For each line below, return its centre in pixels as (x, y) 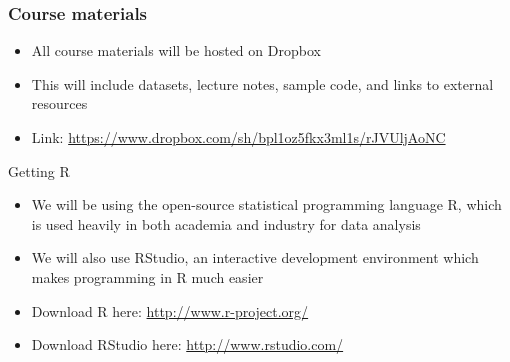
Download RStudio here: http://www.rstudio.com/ (187, 344)
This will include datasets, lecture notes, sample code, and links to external (262, 83)
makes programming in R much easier (147, 276)
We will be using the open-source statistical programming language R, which (266, 204)
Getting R (39, 170)
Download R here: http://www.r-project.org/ (170, 310)
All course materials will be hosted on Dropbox (176, 50)
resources (59, 103)
